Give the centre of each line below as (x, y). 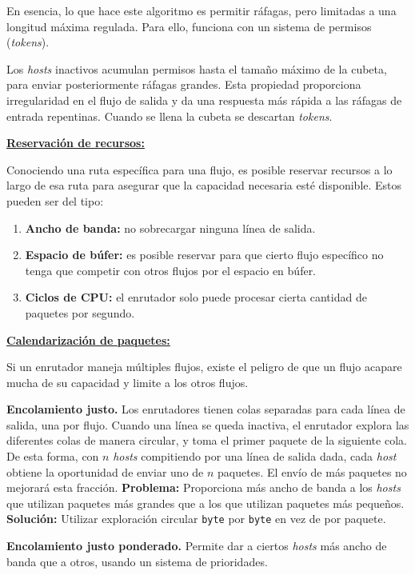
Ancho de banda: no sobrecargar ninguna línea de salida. (170, 228)
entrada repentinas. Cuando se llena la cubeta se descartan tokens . (170, 116)
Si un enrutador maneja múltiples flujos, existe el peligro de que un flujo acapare (204, 367)
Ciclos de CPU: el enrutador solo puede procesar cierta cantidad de (196, 297)
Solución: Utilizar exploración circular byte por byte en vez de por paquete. (196, 519)
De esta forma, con (53, 456)
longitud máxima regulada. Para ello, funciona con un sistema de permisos (189, 26)
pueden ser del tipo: (55, 200)
